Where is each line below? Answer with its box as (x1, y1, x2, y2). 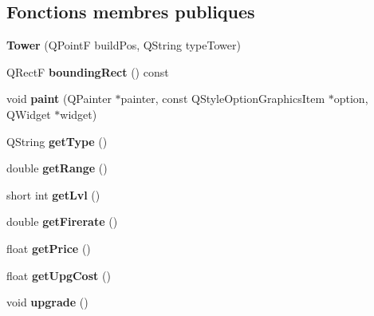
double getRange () (6, 160, 108, 176)
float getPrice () (6, 239, 91, 256)
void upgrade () (6, 294, 89, 310)
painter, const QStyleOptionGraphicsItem (120, 90, 325, 107)
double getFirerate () (6, 213, 118, 230)
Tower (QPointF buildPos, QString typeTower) (6, 37, 241, 53)
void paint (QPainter (6, 90, 112, 107)
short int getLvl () (6, 186, 100, 203)
